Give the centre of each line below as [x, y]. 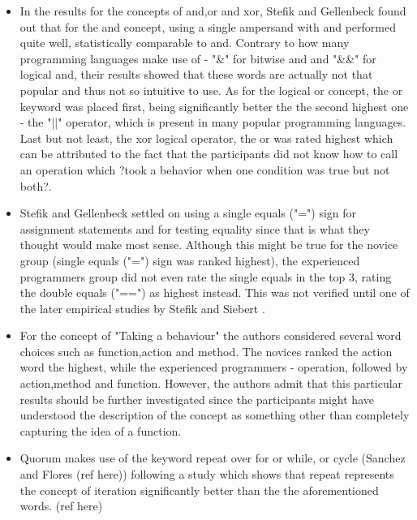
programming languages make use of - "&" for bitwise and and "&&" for [198, 58]
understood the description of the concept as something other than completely [215, 415]
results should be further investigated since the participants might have [197, 399]
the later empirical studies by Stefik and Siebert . [142, 308]
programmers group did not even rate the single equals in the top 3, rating [206, 276]
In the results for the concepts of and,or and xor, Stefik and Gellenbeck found [213, 11]
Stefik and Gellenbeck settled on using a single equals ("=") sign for [188, 213]
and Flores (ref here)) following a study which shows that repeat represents [207, 474]
